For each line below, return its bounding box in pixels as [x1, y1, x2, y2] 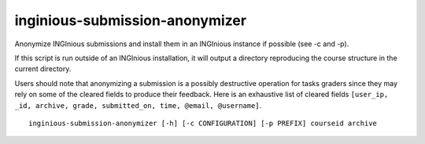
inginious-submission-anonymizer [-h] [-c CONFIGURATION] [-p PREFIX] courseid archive [28, 118, 378, 128]
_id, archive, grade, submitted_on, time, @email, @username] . [14, 100, 262, 110]
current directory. [14, 64, 72, 74]
